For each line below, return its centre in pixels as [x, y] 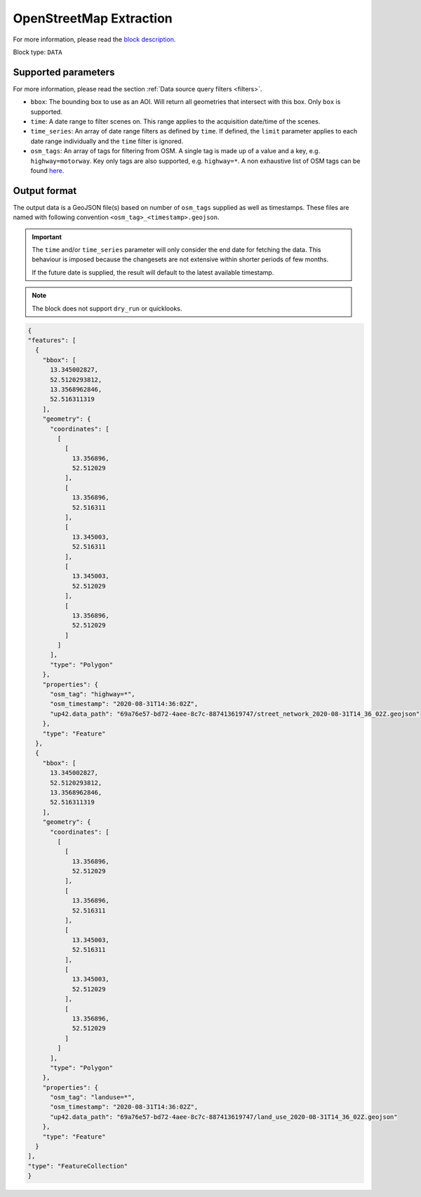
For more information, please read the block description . [94, 39]
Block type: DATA [38, 52]
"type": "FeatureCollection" [78, 1166]
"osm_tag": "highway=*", [93, 694]
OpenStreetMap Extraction [93, 18]
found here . [47, 170]
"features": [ [52, 340]
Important [47, 237]
